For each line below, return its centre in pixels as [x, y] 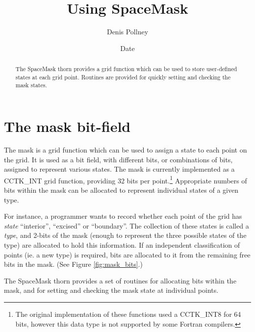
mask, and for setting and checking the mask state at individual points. [111, 290]
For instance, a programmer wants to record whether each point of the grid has [123, 216]
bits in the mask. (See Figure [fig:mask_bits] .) [73, 264]
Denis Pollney [127, 32]
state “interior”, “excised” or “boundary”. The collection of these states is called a [127, 225]
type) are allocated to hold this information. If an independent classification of [122, 245]
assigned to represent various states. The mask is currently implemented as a [119, 169]
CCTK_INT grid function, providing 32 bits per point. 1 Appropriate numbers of [126, 179]
